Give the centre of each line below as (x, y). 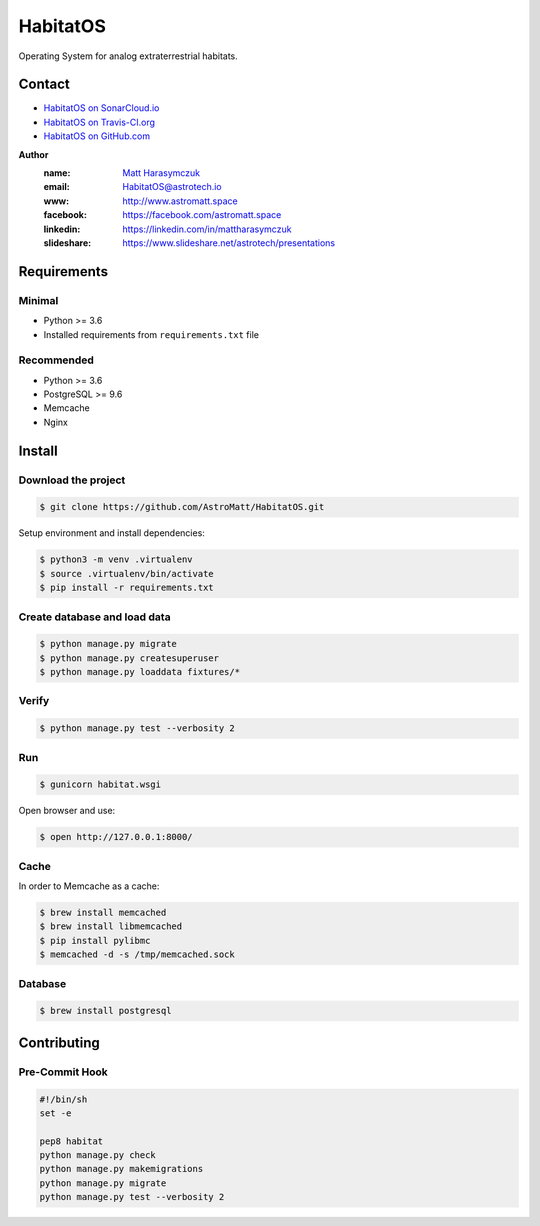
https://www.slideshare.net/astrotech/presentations (228, 242)
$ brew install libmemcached (111, 926)
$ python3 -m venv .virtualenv (116, 559)
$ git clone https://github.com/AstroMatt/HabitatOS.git (182, 507)
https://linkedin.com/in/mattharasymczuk (207, 229)
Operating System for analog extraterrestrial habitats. (128, 56)
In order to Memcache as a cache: (89, 886)
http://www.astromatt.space (180, 201)
